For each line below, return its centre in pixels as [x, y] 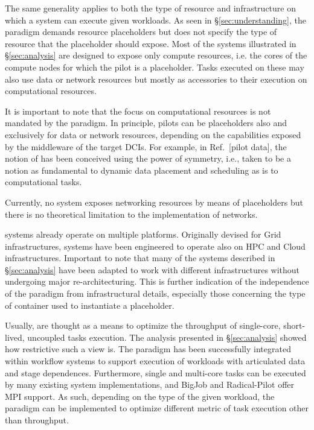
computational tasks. [43, 182]
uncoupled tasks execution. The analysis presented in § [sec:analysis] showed [167, 337]
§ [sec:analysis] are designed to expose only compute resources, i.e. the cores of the [156, 55]
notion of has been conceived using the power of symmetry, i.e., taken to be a [148, 158]
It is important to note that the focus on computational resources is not [138, 111]
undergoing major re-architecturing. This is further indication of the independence [157, 281]
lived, [15, 337]
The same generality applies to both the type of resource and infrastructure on [150, 8]
